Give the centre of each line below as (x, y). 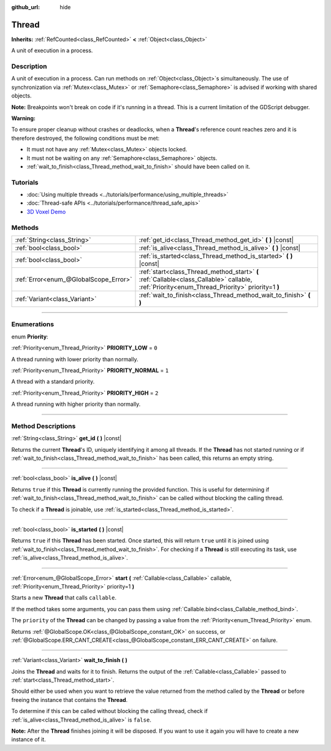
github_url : (25, 7)
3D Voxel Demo (46, 212)
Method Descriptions (44, 426)
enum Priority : (30, 337)
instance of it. (29, 739)
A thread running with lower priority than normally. (75, 359)
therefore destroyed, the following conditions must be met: (86, 138)
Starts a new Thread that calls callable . (64, 598)
